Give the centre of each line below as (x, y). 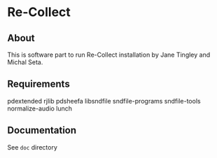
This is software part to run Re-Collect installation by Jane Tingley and (109, 55)
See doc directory (33, 147)
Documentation (42, 130)
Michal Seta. (25, 62)
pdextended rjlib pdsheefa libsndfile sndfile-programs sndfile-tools (104, 101)
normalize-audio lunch (40, 108)
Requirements (38, 84)
